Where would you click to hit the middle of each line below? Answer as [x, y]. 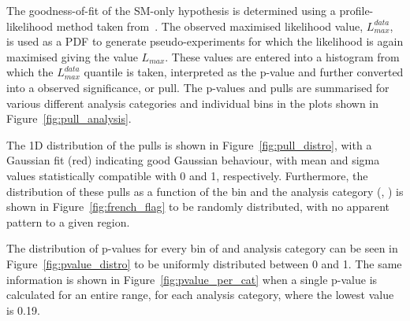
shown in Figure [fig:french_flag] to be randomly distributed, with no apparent [198, 207]
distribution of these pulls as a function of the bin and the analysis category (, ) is [205, 191]
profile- [356, 10]
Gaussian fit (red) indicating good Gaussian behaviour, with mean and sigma [193, 160]
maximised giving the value [72, 56]
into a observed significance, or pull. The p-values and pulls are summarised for [198, 87]
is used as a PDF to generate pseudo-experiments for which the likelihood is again [205, 41]
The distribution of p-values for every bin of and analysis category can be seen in [202, 248]
